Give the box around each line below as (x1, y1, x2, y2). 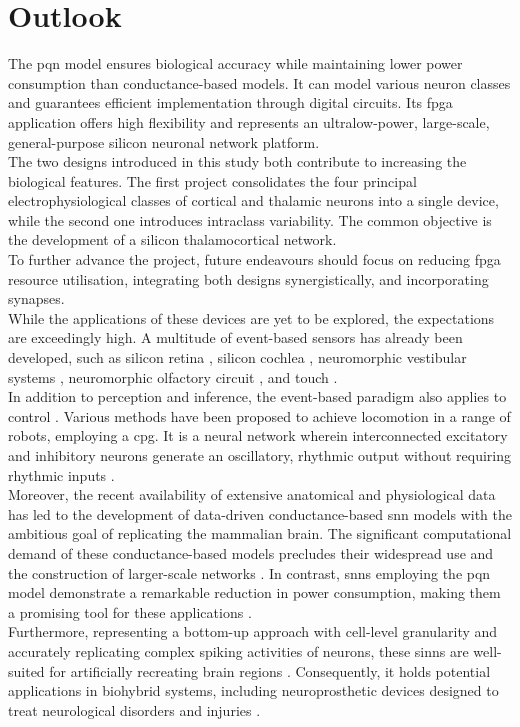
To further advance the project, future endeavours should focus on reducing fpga (8, 249, 501, 270)
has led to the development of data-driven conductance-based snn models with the (8, 503, 512, 524)
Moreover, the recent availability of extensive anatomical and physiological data (8, 484, 496, 505)
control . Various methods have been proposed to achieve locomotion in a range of (8, 405, 511, 426)
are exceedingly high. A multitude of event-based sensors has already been (8, 327, 463, 348)
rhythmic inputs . (8, 464, 115, 485)
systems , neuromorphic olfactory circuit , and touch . (8, 366, 338, 387)
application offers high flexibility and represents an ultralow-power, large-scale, (8, 111, 490, 132)
